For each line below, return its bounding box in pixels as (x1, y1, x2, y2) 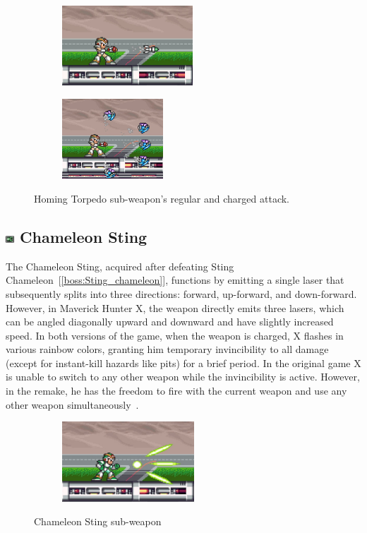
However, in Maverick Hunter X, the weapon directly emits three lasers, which (6, 300, 344, 315)
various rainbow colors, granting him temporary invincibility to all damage (6, 342, 329, 357)
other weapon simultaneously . (6, 397, 139, 412)
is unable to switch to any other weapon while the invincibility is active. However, (6, 369, 360, 384)
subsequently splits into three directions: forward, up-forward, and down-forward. (6, 286, 357, 301)
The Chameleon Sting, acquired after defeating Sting (6, 258, 234, 273)
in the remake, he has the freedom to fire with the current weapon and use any (6, 383, 347, 398)
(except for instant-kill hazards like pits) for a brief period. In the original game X (6, 355, 361, 370)
